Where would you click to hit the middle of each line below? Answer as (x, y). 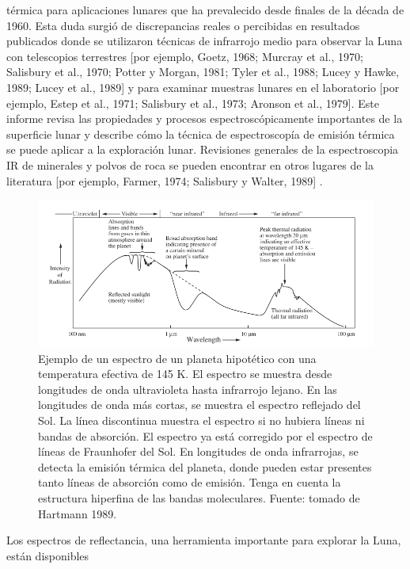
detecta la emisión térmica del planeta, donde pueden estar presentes (205, 466)
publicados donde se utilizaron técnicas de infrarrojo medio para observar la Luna (205, 41)
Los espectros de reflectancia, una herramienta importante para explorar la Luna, (204, 540)
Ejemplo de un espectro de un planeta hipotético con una (177, 358)
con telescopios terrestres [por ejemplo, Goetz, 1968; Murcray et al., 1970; (185, 56)
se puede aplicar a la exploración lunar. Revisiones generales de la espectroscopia (203, 149)
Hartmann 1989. (78, 513)
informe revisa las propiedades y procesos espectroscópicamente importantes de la (205, 118)
